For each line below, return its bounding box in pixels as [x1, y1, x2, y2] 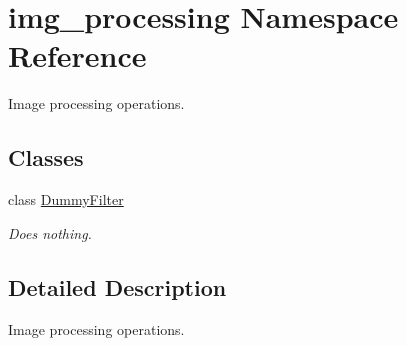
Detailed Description [8, 271, 227, 302]
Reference [8, 35, 147, 76]
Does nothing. [8, 222, 92, 243]
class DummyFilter [8, 189, 124, 210]
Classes [8, 142, 84, 173]
